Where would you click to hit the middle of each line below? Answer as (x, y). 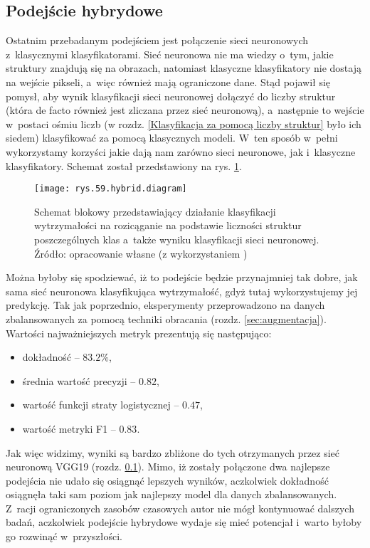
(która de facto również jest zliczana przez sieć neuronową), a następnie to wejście (185, 110)
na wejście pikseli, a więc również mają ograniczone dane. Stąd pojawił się (168, 81)
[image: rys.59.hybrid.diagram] (111, 189)
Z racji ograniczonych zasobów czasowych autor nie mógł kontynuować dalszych (180, 508)
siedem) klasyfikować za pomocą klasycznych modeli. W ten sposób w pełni (172, 138)
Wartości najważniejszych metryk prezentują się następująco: (139, 333)
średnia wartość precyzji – (79, 380)
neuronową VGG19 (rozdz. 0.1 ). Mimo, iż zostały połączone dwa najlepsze (168, 467)
